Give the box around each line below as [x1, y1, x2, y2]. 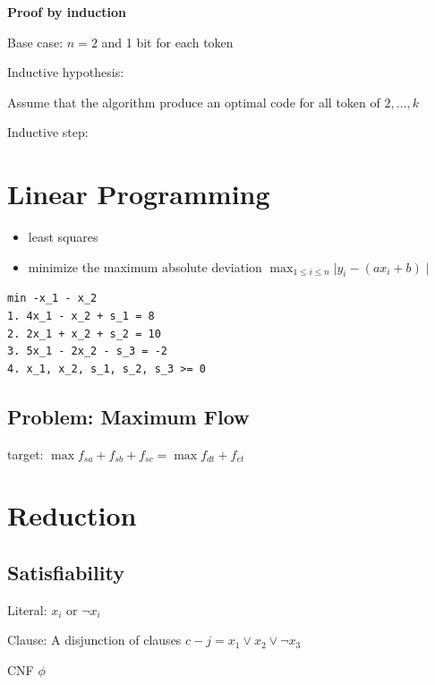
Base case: [7, 32, 64, 51]
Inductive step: [7, 123, 89, 141]
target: [7, 444, 44, 463]
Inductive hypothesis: [7, 63, 124, 81]
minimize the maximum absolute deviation [28, 257, 262, 276]
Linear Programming [7, 176, 270, 212]
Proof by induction [7, 3, 126, 21]
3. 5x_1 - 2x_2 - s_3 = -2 [7, 345, 167, 358]
